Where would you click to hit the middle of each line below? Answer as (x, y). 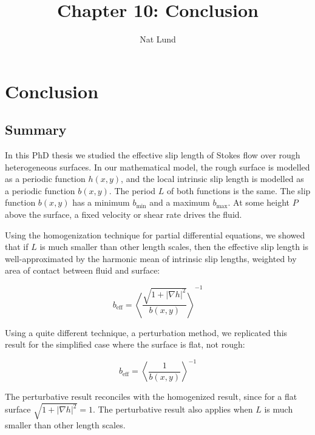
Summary (36, 130)
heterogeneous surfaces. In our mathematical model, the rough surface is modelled (157, 167)
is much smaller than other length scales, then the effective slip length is (174, 247)
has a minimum (101, 202)
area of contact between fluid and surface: (83, 270)
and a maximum (180, 202)
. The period (132, 190)
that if (17, 247)
